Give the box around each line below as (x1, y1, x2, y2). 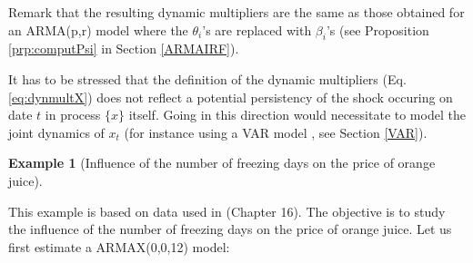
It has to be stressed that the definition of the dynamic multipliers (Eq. (8, 69, 407, 88)
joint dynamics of (8, 122, 105, 141)
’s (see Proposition (326, 20, 429, 39)
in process (45, 105, 101, 124)
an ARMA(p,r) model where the (8, 20, 188, 39)
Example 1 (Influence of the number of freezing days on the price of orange (8, 153, 436, 172)
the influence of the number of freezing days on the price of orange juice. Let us (8, 219, 452, 239)
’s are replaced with (202, 20, 312, 39)
